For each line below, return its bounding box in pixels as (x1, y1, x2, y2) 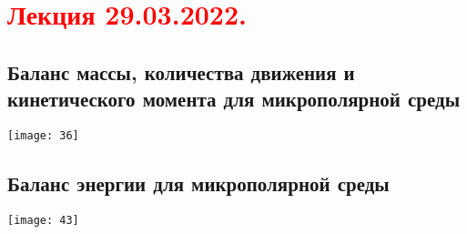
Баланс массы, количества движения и (7, 57, 355, 86)
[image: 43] (7, 213, 79, 227)
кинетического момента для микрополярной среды (7, 85, 461, 113)
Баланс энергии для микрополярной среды (7, 169, 390, 198)
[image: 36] (7, 128, 79, 142)
